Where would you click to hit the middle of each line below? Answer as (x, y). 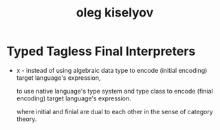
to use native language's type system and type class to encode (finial (115, 91)
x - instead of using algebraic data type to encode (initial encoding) (112, 70)
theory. (26, 119)
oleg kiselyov (115, 13)
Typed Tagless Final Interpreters (101, 51)
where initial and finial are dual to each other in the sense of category (115, 111)
